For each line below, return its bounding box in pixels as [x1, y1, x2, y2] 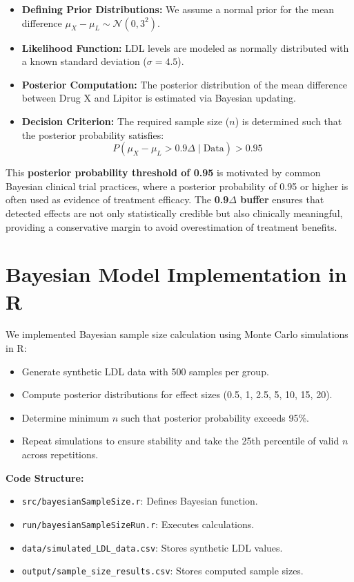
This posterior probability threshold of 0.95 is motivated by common [6, 165, 321, 180]
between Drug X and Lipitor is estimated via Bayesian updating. [21, 91, 296, 105]
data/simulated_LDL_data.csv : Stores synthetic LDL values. [21, 540, 283, 554]
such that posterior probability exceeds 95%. [121, 410, 309, 424]
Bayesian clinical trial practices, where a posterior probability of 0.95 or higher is [6, 178, 348, 193]
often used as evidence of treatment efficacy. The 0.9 [6, 192, 229, 207]
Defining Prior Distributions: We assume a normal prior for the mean [21, 2, 335, 16]
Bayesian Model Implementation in [6, 260, 347, 288]
